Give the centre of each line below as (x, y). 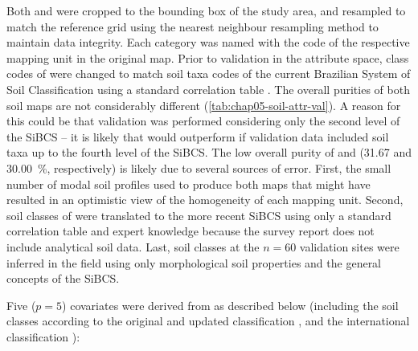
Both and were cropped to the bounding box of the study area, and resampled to (206, 10)
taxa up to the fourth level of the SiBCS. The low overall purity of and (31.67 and (209, 152)
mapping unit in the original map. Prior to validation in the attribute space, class (208, 57)
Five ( (21, 305)
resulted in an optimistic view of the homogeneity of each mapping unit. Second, (205, 200)
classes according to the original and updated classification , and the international (208, 321)
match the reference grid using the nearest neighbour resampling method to (193, 26)
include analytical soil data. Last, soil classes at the (133, 246)
